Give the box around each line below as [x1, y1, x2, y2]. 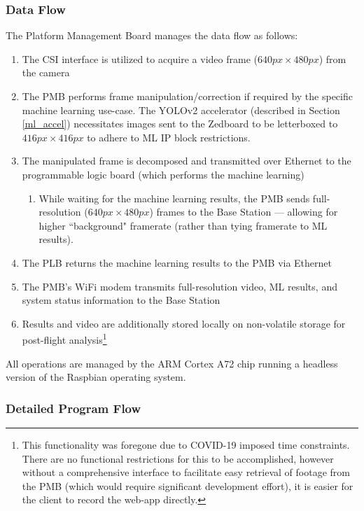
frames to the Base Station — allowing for [156, 204, 338, 219]
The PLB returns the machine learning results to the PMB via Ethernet [22, 255, 332, 269]
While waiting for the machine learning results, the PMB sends [38, 190, 310, 205]
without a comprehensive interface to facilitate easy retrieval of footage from [22, 465, 350, 479]
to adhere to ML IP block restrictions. [87, 129, 251, 144]
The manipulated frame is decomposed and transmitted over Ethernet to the [22, 153, 351, 168]
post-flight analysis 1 [22, 330, 107, 346]
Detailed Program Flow [6, 399, 141, 416]
